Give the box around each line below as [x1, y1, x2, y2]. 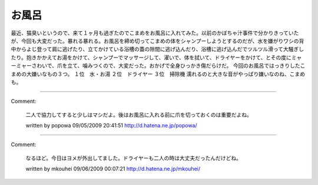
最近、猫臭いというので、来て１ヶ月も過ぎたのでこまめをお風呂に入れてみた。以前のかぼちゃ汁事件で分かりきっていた [11, 29, 299, 36]
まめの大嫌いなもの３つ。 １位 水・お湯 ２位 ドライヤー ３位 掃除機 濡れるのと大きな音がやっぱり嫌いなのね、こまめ [11, 70, 306, 78]
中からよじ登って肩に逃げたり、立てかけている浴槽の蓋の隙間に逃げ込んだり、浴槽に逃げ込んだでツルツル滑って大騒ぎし [11, 46, 304, 53]
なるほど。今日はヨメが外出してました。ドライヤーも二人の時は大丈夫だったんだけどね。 [25, 154, 241, 162]
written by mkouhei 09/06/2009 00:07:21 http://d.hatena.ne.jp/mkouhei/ [25, 165, 200, 173]
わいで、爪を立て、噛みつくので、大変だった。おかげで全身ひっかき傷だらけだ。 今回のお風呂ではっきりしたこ [36, 62, 306, 69]
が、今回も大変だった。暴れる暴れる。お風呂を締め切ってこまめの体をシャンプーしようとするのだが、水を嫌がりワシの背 [11, 37, 304, 44]
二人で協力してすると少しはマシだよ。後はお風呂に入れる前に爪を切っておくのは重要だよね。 [25, 111, 253, 118]
